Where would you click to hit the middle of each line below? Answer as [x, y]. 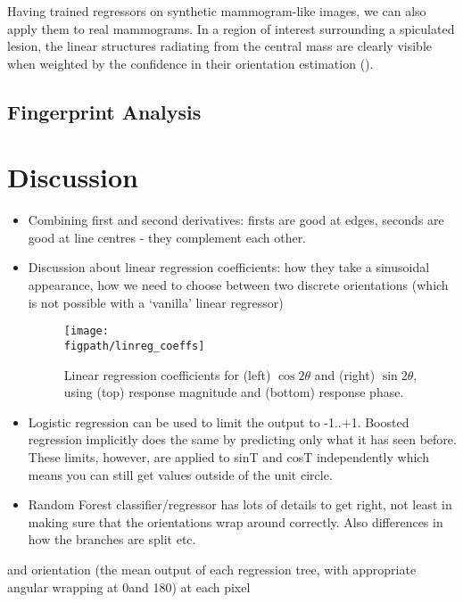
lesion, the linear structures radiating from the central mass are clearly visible [219, 46]
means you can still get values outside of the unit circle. [180, 474]
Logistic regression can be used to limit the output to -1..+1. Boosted [219, 421]
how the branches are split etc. [112, 539]
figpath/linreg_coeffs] [134, 346]
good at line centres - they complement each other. [167, 237]
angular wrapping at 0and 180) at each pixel [129, 586]
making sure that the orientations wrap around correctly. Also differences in [236, 521]
